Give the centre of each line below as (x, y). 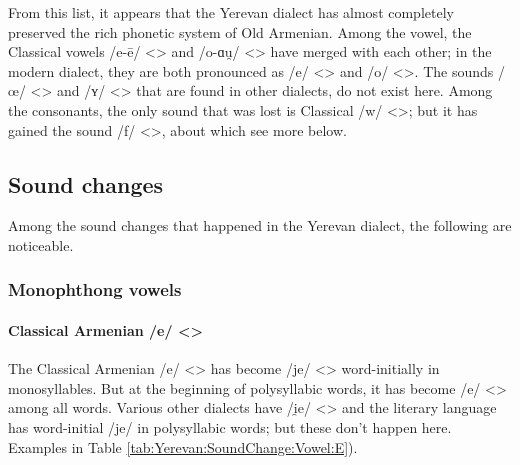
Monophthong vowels (95, 289)
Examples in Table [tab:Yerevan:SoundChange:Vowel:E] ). (183, 446)
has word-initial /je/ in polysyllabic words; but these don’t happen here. (230, 426)
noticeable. (41, 244)
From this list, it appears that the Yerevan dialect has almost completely (231, 12)
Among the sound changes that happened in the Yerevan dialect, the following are (260, 225)
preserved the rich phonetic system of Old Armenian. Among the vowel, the (240, 31)
